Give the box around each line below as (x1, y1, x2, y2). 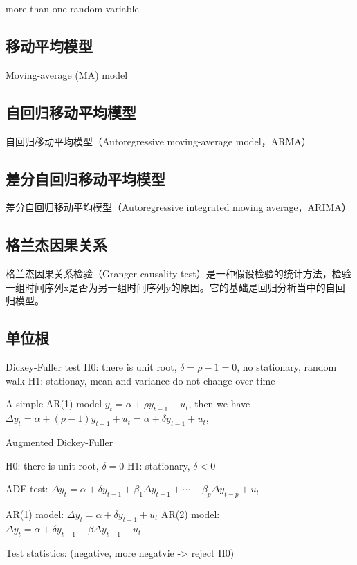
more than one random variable (6, 1, 139, 15)
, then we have (188, 396, 250, 411)
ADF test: (6, 481, 48, 496)
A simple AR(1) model (6, 396, 102, 411)
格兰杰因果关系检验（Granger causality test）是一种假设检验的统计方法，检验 (6, 266, 351, 281)
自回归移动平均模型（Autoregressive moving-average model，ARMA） (6, 133, 311, 148)
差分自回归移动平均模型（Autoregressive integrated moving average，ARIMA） (6, 200, 351, 214)
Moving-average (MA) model (6, 67, 128, 82)
